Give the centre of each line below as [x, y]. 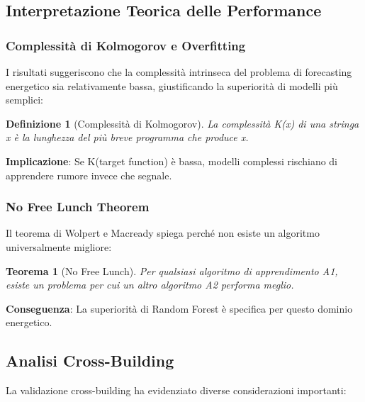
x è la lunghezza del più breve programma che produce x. [127, 137]
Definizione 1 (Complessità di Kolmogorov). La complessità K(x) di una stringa [182, 123]
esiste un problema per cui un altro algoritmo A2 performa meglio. [150, 285]
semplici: [24, 100]
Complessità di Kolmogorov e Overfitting [126, 45]
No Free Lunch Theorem [78, 207]
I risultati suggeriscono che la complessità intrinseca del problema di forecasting [179, 72]
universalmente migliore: [59, 246]
